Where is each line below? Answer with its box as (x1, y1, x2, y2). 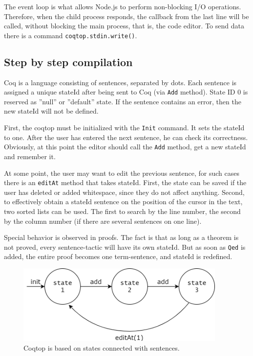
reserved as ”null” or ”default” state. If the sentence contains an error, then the (4, 96, 241, 106)
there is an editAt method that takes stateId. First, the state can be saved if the (4, 177, 247, 188)
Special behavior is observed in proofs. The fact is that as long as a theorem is (4, 232, 239, 242)
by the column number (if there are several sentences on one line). (4, 215, 202, 226)
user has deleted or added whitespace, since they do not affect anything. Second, (4, 187, 245, 197)
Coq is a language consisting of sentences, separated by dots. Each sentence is (4, 77, 237, 87)
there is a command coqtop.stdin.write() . (4, 30, 137, 40)
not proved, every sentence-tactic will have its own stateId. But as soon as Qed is (4, 241, 246, 252)
